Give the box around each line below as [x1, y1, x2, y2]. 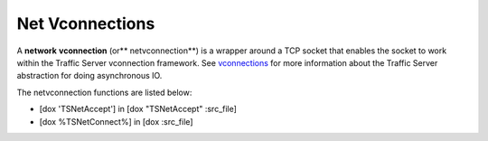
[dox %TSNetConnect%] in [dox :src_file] [39, 116, 193, 127]
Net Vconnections [16, 14, 155, 33]
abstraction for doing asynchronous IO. [16, 70, 163, 81]
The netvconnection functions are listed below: [16, 87, 192, 98]
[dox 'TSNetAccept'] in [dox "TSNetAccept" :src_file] [39, 104, 237, 115]
